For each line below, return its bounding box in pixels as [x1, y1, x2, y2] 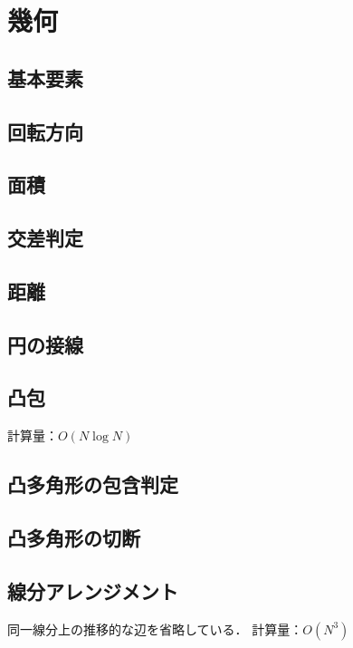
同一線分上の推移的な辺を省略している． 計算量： [7, 619, 303, 638]
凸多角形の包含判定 [7, 470, 178, 498]
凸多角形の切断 [7, 524, 140, 552]
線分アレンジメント [7, 576, 178, 604]
